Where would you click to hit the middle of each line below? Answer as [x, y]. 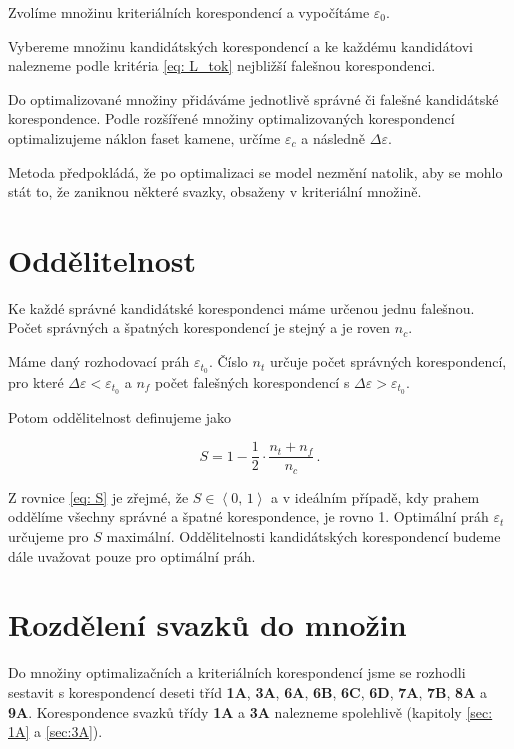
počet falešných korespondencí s [252, 381]
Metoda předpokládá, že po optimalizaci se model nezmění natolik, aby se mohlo [255, 171]
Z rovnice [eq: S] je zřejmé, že [98, 496]
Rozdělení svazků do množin [207, 624]
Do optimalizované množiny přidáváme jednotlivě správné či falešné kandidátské [253, 98]
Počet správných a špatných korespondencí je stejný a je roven [199, 327]
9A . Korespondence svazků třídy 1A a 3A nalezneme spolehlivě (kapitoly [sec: [250, 711]
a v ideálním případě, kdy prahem [375, 496]
